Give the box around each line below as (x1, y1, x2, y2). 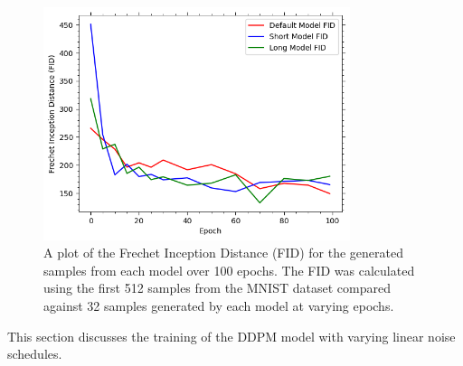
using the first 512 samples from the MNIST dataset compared (43, 278, 391, 297)
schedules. (7, 344, 62, 363)
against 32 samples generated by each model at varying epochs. (43, 296, 394, 314)
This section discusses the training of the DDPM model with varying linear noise (7, 326, 456, 345)
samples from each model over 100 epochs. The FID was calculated (43, 260, 415, 279)
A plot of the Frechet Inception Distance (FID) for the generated (43, 243, 404, 262)
